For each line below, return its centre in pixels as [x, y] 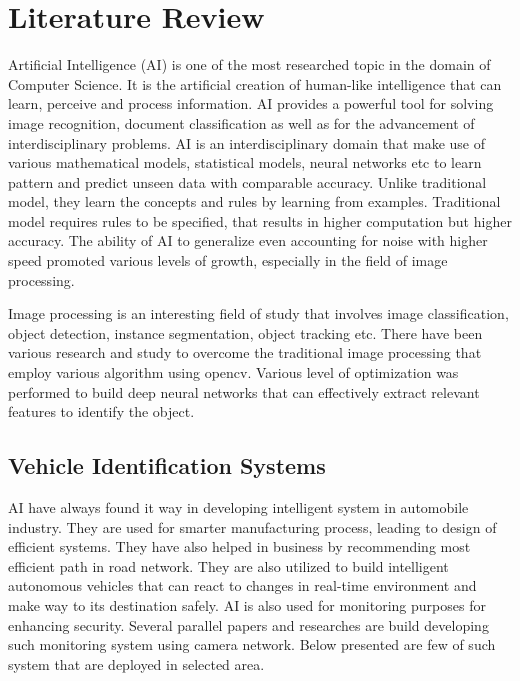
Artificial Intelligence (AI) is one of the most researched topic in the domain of [249, 64]
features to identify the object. [101, 411]
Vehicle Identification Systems [167, 465]
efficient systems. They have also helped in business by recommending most [239, 546]
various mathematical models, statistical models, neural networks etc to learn [245, 162]
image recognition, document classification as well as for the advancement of [241, 122]
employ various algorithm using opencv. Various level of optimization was [233, 372]
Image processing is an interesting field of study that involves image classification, [258, 313]
